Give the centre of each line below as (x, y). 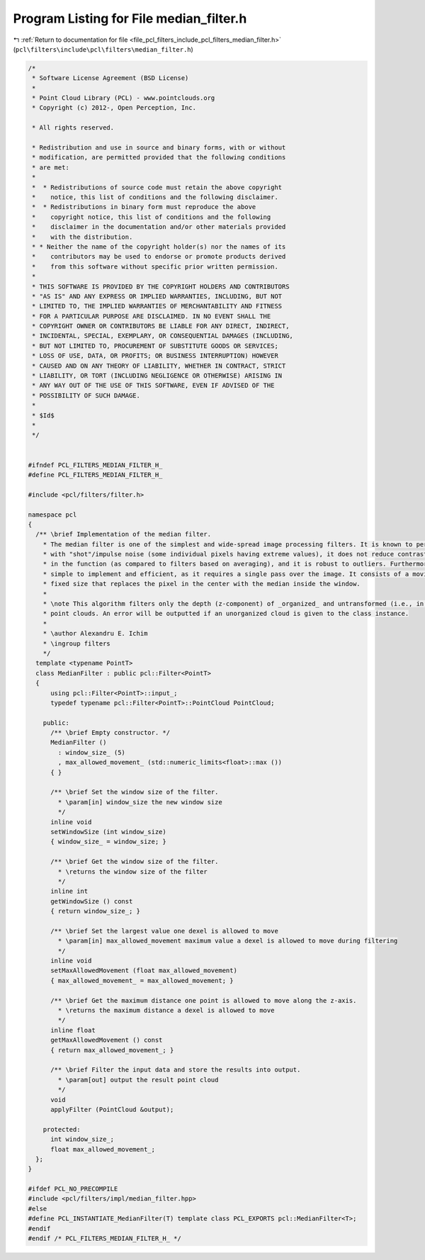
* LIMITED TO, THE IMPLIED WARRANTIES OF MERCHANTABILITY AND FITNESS (157, 306)
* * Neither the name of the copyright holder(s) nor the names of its (159, 247)
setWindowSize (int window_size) (108, 832)
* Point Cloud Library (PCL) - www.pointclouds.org (124, 98)
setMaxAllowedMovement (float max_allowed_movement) (144, 971)
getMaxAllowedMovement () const (107, 1040)
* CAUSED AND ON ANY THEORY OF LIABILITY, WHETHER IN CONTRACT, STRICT (159, 366)
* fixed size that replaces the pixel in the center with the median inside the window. (202, 584)
